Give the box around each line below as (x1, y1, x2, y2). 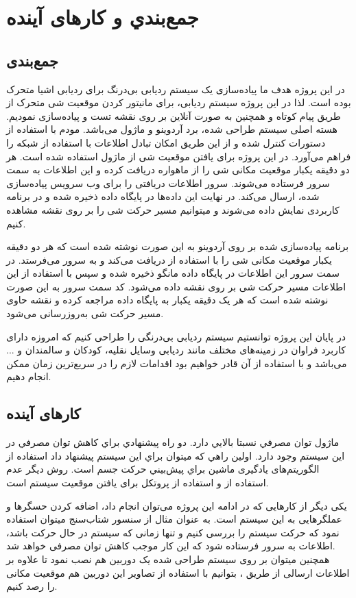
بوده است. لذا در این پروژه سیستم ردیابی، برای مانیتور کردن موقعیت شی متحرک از (6, 95, 351, 110)
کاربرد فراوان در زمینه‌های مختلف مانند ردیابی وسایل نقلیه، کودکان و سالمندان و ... (6, 342, 346, 357)
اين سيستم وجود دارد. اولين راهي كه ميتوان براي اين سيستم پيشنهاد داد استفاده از (6, 448, 345, 462)
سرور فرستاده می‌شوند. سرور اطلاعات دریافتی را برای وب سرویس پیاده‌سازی (6, 175, 330, 190)
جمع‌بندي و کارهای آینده (6, 3, 199, 31)
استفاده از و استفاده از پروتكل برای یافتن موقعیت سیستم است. (6, 475, 269, 490)
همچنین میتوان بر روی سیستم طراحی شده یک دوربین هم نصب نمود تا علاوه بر (6, 552, 330, 566)
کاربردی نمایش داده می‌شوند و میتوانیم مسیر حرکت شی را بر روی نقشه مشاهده (6, 202, 340, 216)
